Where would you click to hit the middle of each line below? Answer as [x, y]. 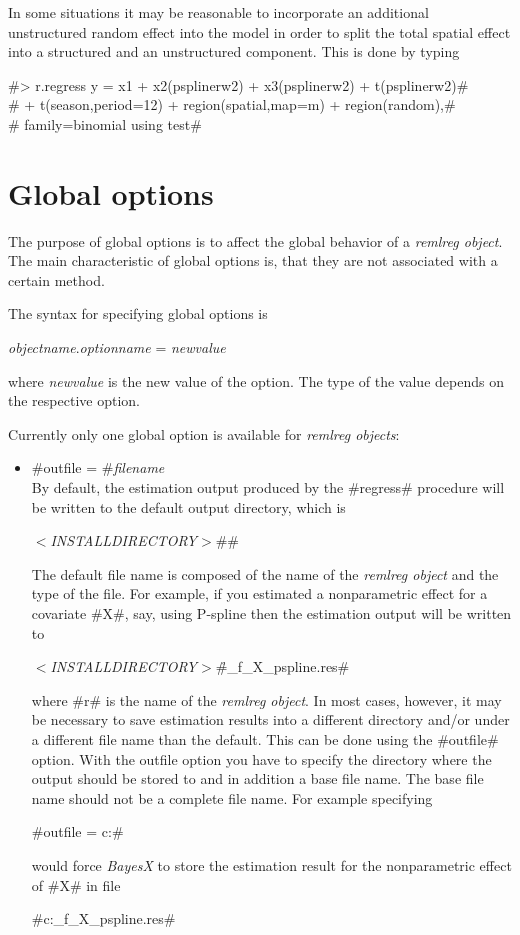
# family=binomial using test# [105, 123]
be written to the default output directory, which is [188, 506]
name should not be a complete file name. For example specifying [232, 797]
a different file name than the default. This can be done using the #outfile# [265, 738]
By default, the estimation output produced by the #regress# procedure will [268, 487]
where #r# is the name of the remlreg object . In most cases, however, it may [266, 699]
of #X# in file [76, 884]
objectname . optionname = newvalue [117, 347]
